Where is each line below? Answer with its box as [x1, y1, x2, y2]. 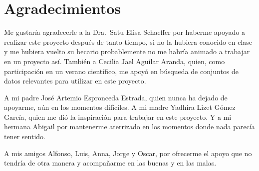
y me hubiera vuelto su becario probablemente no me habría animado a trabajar [4, 46, 250, 57]
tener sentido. [4, 131, 45, 142]
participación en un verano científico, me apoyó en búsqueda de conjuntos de [4, 66, 239, 76]
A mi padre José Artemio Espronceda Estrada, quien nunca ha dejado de [4, 92, 228, 102]
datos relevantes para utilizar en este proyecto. [4, 76, 146, 86]
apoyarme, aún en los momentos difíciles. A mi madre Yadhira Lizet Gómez [4, 102, 236, 112]
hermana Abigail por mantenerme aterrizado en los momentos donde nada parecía [4, 121, 255, 132]
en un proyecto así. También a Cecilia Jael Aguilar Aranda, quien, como [4, 56, 225, 66]
